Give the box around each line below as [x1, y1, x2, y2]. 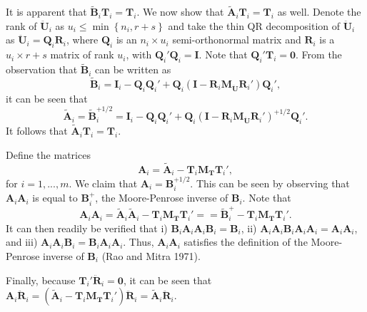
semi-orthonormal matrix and [172, 32, 301, 47]
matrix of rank [50, 47, 114, 62]
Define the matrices [6, 147, 91, 162]
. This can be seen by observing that [190, 175, 350, 190]
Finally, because [6, 272, 76, 287]
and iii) [6, 234, 38, 249]
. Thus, [123, 234, 154, 249]
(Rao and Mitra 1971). [101, 249, 201, 264]
